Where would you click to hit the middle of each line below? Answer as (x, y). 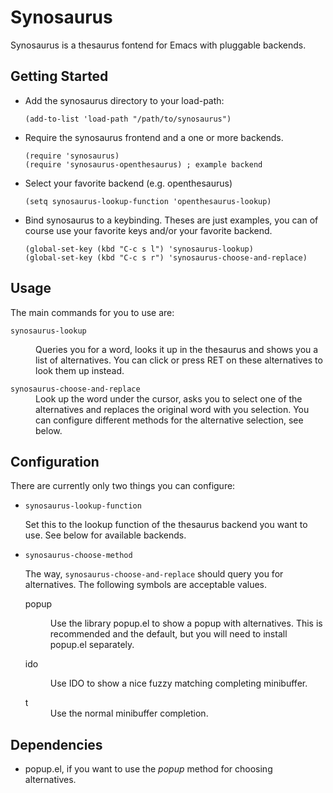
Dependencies (56, 744)
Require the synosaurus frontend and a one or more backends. (154, 137)
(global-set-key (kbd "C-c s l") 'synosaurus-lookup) (139, 249)
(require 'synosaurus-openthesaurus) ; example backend (143, 164)
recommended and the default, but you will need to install (168, 634)
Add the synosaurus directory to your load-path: (124, 100)
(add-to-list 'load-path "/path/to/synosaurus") (128, 119)
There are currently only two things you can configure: (123, 486)
